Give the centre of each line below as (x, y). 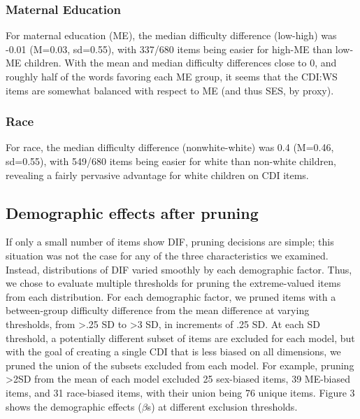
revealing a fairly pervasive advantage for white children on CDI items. (157, 175)
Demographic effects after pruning (132, 212)
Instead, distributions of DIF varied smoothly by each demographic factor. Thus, (179, 269)
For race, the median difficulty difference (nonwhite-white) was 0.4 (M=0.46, (170, 147)
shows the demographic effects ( (74, 406)
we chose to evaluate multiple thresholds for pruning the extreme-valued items (173, 283)
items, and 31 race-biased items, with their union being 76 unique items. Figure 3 (180, 392)
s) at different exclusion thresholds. (222, 406)
